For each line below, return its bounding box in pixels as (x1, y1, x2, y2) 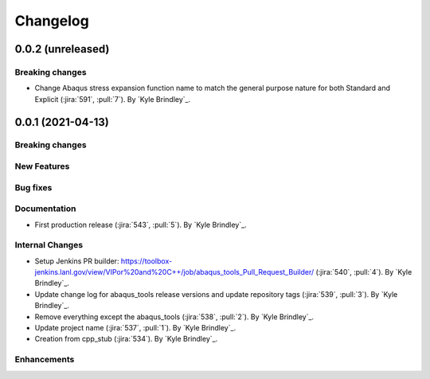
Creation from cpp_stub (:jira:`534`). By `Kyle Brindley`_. (34, 334, 218, 344)
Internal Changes (14, 240, 84, 251)
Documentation (14, 203, 76, 214)
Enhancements (14, 354, 75, 365)
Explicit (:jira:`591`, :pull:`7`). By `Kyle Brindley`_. (34, 94, 191, 104)
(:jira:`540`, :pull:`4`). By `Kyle (315, 268, 412, 277)
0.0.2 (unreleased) (14, 42, 110, 56)
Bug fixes (14, 182, 53, 193)
